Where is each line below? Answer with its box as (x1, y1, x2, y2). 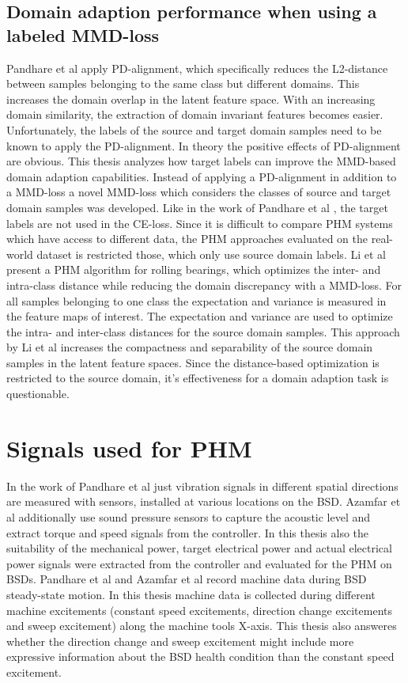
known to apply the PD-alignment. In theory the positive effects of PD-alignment (6, 137, 401, 154)
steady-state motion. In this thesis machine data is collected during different (6, 586, 376, 602)
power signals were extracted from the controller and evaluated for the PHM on (6, 555, 392, 571)
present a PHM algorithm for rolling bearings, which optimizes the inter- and (6, 261, 381, 278)
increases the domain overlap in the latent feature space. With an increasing (6, 90, 376, 107)
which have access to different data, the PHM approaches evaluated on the (6, 230, 368, 247)
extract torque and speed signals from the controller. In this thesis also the (6, 524, 369, 541)
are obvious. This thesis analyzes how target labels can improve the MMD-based (6, 153, 396, 169)
